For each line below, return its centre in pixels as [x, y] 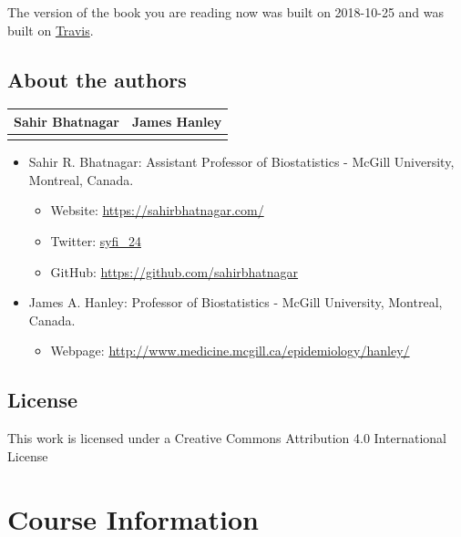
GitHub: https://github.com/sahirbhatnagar [174, 271]
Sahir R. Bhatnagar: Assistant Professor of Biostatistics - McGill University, [241, 162]
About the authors [97, 79]
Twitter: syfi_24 [96, 241]
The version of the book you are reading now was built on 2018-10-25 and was [226, 12]
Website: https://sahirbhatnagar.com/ [157, 210]
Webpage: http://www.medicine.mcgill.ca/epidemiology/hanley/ [230, 351]
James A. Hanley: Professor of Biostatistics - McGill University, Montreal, [236, 302]
